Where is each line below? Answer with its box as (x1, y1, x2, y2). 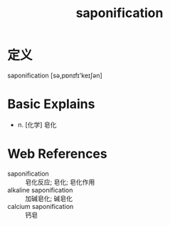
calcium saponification (7, 202, 74, 210)
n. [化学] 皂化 (17, 120, 57, 129)
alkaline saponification (7, 185, 73, 194)
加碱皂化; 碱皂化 (25, 194, 73, 203)
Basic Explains (7, 96, 95, 112)
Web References (7, 146, 108, 162)
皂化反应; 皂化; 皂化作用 (25, 178, 95, 186)
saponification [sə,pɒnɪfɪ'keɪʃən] (7, 71, 103, 80)
